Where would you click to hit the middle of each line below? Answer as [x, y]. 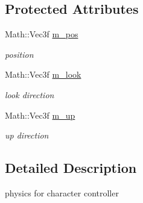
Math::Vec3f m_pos [42, 34]
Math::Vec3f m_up [40, 115]
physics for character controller [62, 192]
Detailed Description [71, 168]
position [19, 54]
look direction [30, 94]
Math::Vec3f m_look [43, 74]
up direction [27, 135]
